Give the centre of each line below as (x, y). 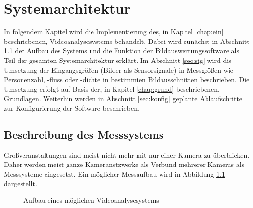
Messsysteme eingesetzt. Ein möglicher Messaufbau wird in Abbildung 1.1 (115, 174)
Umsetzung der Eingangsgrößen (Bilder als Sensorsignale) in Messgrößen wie (119, 70)
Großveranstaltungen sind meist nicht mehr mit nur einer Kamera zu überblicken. (127, 155)
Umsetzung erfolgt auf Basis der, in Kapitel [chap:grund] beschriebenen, (112, 89)
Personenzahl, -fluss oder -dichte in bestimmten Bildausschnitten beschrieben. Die (127, 79)
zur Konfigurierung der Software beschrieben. (72, 108)
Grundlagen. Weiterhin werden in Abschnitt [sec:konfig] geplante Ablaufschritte (123, 98)
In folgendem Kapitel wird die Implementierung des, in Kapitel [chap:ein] (114, 31)
